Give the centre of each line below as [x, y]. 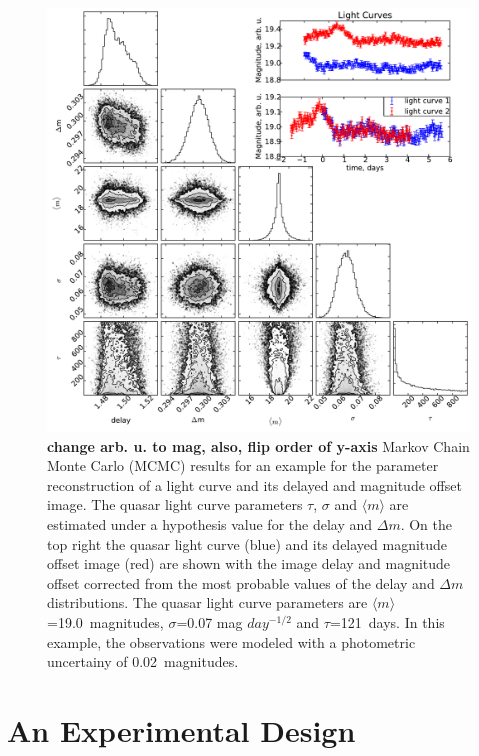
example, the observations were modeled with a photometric [231, 641]
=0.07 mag [209, 621]
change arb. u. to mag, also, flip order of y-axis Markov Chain [258, 445]
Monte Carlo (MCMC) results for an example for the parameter [243, 465]
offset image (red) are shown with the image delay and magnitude [249, 563]
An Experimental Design [181, 729]
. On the [426, 523]
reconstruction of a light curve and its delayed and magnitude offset [254, 484]
